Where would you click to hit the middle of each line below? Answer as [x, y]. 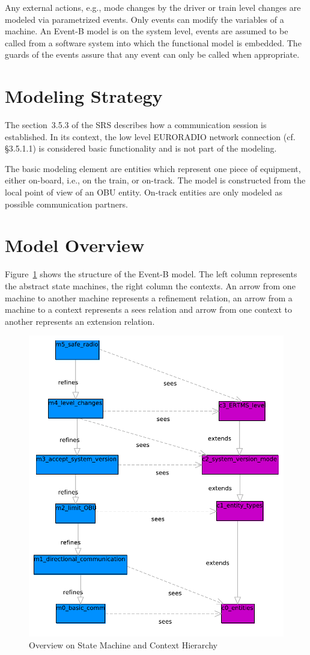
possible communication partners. [66, 204]
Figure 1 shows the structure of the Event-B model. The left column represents [151, 274]
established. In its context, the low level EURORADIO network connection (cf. [150, 136]
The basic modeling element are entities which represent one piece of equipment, [153, 168]
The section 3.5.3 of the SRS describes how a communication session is [136, 125]
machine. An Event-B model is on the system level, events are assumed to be [147, 31]
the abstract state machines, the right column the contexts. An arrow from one [150, 285]
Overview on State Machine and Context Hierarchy [123, 644]
